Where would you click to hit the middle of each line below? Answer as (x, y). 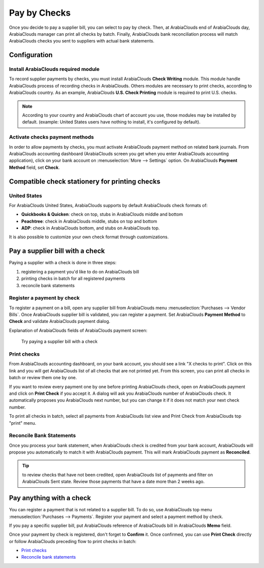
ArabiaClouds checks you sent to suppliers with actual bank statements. (82, 41)
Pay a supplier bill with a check (57, 251)
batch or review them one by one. (43, 378)
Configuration (31, 55)
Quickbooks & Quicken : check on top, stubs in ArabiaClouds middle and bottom (102, 214)
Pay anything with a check (50, 498)
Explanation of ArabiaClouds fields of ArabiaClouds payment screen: (78, 330)
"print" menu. (23, 423)
